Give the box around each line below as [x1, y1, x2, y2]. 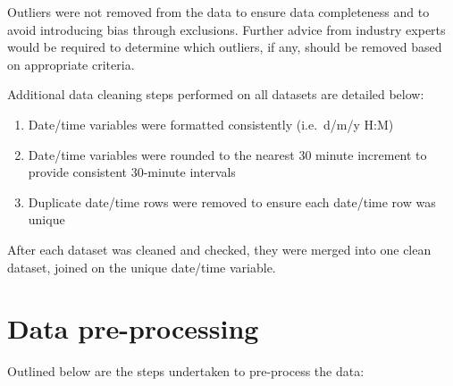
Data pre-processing [7, 310, 259, 347]
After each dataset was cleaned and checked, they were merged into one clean [7, 239, 432, 258]
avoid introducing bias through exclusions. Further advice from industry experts [7, 20, 446, 38]
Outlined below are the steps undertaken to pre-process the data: [7, 362, 365, 381]
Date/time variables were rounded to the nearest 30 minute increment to [28, 145, 427, 164]
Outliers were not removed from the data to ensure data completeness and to [7, 3, 430, 21]
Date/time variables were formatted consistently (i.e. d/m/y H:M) [28, 114, 394, 133]
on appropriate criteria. [7, 55, 135, 73]
